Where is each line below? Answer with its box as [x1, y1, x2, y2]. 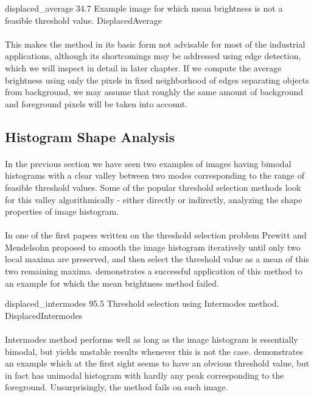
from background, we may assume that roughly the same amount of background [5, 85, 303, 98]
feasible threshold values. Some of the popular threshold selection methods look [5, 181, 301, 193]
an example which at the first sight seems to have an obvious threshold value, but [5, 357, 310, 370]
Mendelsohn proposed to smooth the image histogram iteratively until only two [5, 240, 301, 253]
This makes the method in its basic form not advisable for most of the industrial [5, 37, 305, 50]
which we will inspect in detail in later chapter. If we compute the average [5, 61, 282, 74]
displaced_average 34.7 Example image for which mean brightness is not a [5, 2, 283, 14]
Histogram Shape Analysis [5, 127, 175, 146]
